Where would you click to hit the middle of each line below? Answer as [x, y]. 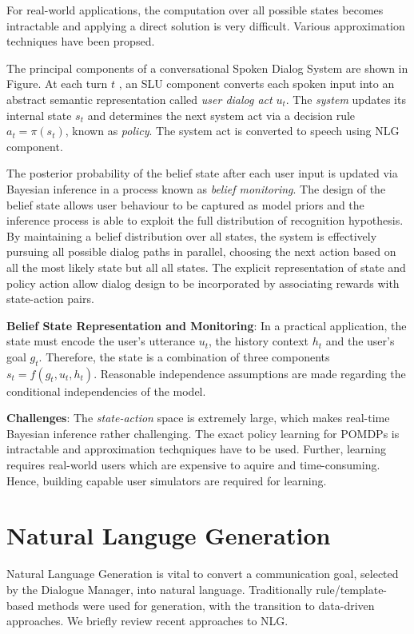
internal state [39, 115]
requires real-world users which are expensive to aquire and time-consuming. [193, 465]
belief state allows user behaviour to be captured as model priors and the [185, 204]
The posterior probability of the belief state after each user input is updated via [202, 173]
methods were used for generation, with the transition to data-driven [206, 605]
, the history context [259, 341]
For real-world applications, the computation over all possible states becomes [195, 10]
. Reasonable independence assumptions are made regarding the [250, 373]
